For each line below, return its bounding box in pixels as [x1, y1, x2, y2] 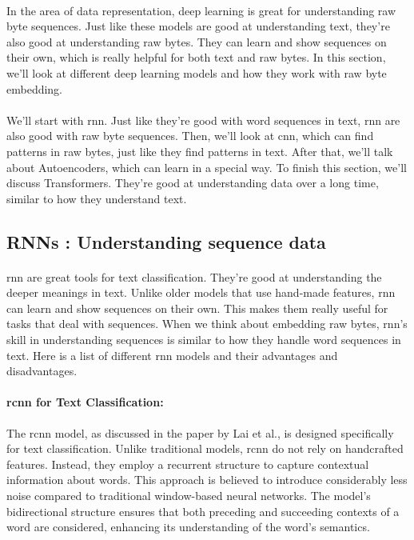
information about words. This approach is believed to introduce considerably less [6, 471, 408, 488]
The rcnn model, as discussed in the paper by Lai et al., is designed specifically [6, 424, 394, 441]
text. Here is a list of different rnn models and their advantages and [6, 346, 338, 363]
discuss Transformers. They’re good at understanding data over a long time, [6, 174, 379, 191]
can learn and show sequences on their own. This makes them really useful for [6, 299, 388, 316]
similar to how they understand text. [6, 190, 187, 206]
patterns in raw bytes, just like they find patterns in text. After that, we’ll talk [6, 142, 393, 159]
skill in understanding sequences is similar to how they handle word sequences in [6, 331, 401, 348]
